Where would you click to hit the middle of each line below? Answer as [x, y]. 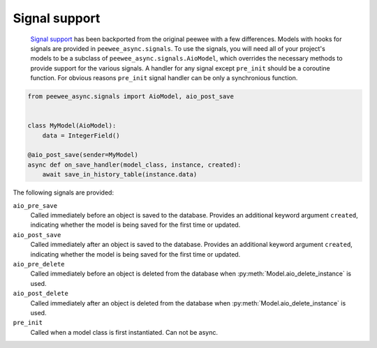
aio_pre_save [35, 205]
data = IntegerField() [81, 135]
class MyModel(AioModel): [72, 126]
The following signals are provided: [64, 192]
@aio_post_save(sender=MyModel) [83, 155]
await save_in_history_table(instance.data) [120, 175]
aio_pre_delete [39, 264]
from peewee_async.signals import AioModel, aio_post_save [131, 97]
